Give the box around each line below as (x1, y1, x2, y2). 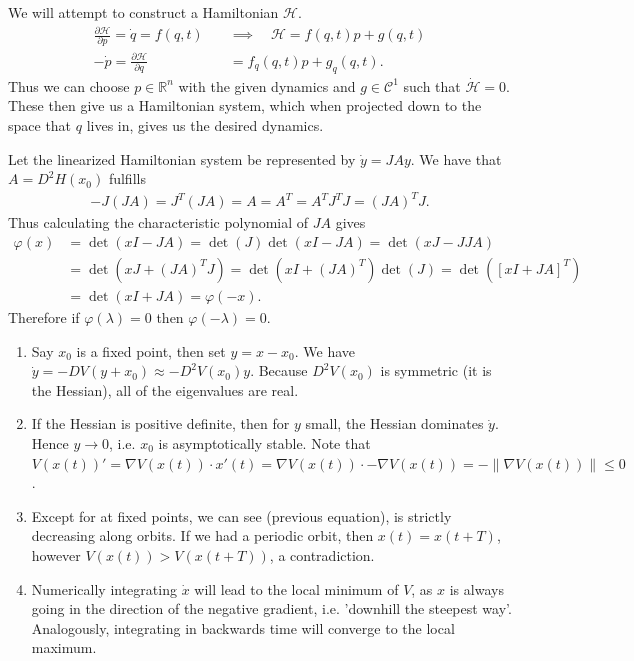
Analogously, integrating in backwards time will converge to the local (31, 617, 455, 638)
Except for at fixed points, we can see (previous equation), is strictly (31, 505, 452, 526)
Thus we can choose (8, 75, 130, 96)
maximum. (31, 637, 97, 658)
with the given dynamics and (178, 75, 356, 96)
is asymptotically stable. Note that (158, 432, 371, 453)
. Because (250, 360, 308, 381)
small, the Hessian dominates (305, 413, 484, 434)
